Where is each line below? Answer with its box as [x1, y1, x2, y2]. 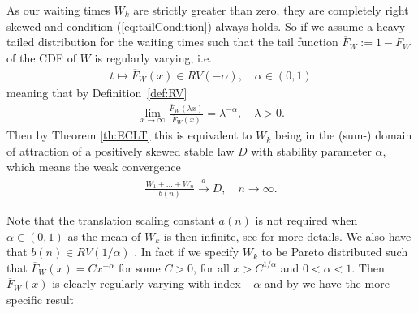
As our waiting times [6, 2, 110, 18]
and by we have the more [264, 275, 390, 292]
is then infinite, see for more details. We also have [163, 227, 412, 244]
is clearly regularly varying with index [52, 275, 241, 292]
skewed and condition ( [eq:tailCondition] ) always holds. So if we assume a [6, 17, 373, 34]
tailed [6, 33, 35, 50]
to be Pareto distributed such [261, 243, 408, 260]
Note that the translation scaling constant [6, 212, 215, 229]
